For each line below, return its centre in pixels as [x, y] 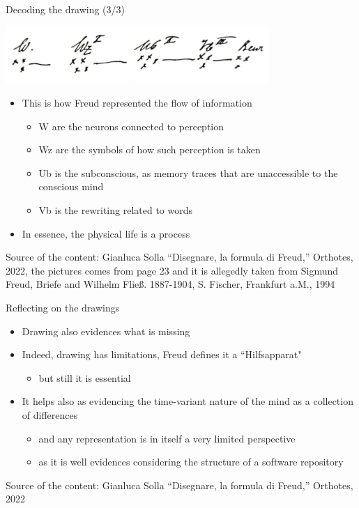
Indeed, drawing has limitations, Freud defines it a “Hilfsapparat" [162, 354]
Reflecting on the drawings [63, 308]
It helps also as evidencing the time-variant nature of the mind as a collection [188, 401]
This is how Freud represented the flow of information [137, 103]
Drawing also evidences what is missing [106, 331]
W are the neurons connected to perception [131, 126]
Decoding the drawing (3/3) [65, 9]
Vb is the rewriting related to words [116, 210]
